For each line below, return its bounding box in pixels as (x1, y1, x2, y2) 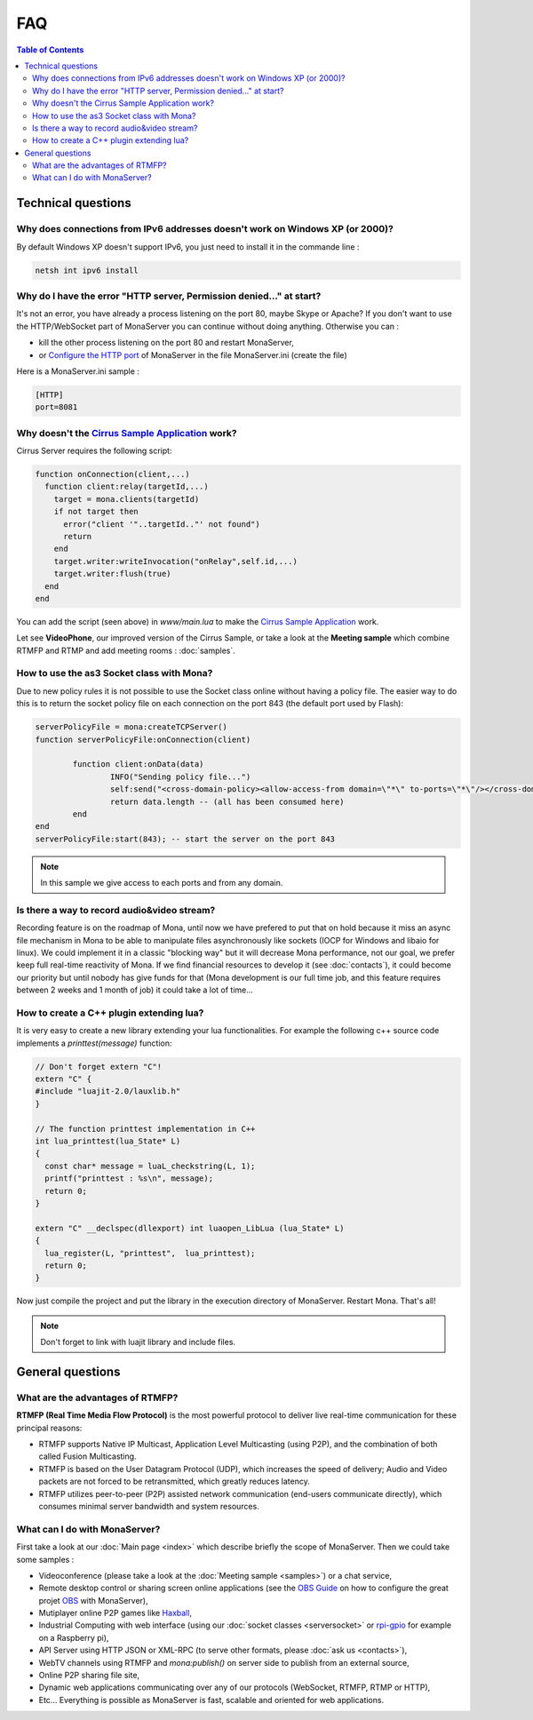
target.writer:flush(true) (53, 569, 172, 579)
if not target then (53, 506, 139, 517)
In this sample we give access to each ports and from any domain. (40, 878, 283, 888)
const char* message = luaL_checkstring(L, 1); (44, 1160, 256, 1171)
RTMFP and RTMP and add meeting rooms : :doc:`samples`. (16, 645, 235, 656)
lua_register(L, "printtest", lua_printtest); (44, 1248, 256, 1258)
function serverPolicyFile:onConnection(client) (35, 734, 251, 745)
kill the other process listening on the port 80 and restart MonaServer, (38, 338, 295, 348)
